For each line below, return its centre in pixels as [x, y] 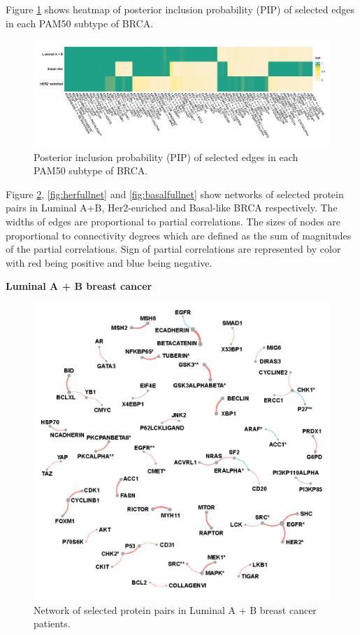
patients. [52, 623]
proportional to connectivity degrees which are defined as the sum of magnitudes [179, 235]
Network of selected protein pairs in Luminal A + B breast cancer [175, 609]
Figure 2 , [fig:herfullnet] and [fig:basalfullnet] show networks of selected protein [175, 194]
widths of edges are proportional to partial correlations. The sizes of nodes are [173, 221]
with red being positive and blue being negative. [109, 262]
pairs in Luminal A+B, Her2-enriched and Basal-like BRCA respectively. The [172, 208]
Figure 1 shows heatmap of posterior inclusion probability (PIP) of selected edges [180, 9]
